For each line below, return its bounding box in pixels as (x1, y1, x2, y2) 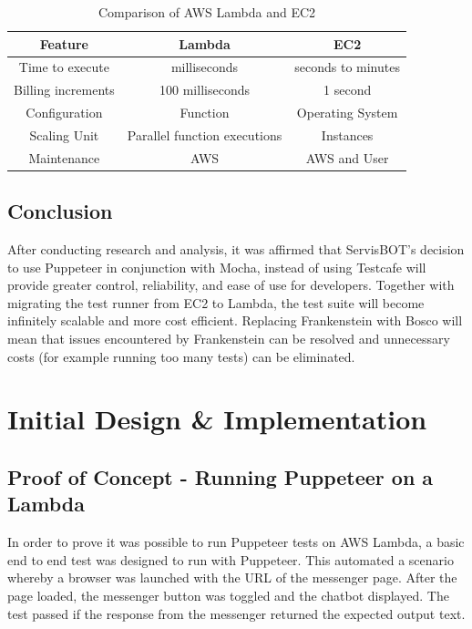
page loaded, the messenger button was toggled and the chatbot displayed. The (7, 586, 449, 605)
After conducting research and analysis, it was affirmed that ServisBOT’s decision (7, 240, 465, 259)
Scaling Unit (29, 125, 99, 144)
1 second (323, 80, 372, 99)
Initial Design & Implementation (7, 400, 427, 438)
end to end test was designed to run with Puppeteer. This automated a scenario (7, 550, 454, 569)
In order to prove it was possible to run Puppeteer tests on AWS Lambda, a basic (7, 532, 465, 552)
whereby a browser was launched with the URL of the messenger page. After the (7, 568, 457, 587)
